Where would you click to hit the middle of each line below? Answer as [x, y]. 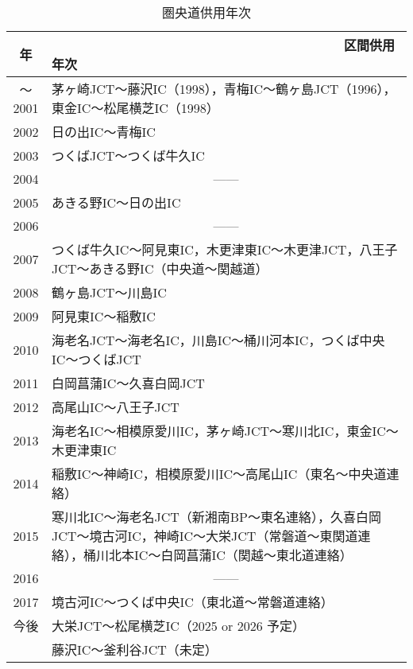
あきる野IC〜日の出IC [116, 202]
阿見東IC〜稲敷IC [104, 316]
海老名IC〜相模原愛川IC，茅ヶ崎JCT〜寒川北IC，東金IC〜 [225, 431]
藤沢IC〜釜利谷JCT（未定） [135, 650]
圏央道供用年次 [206, 12]
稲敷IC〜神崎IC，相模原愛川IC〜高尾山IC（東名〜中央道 [219, 474]
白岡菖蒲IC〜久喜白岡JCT [128, 383]
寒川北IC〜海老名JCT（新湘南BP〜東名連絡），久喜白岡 [216, 517]
